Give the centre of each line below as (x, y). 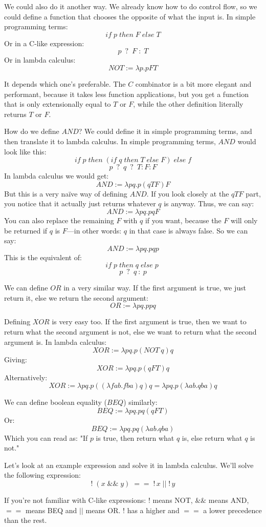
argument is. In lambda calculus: (56, 341)
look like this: (25, 151)
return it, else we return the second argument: (76, 297)
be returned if (26, 230)
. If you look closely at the (188, 193)
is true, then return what (135, 437)
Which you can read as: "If (46, 437)
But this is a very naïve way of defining (66, 193)
